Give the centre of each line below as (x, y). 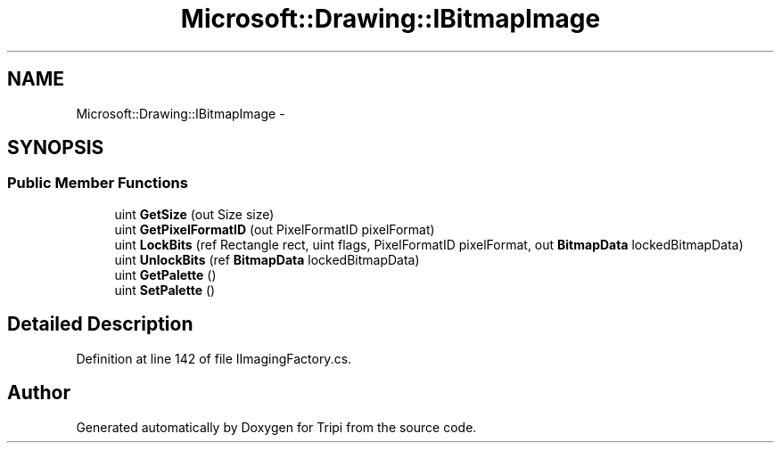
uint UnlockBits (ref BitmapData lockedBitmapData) (267, 259)
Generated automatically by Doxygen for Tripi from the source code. (276, 427)
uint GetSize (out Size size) (194, 214)
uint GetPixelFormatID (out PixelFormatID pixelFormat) (275, 229)
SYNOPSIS (56, 148)
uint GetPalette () (165, 274)
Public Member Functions (98, 183)
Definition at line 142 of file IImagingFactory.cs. (214, 358)
